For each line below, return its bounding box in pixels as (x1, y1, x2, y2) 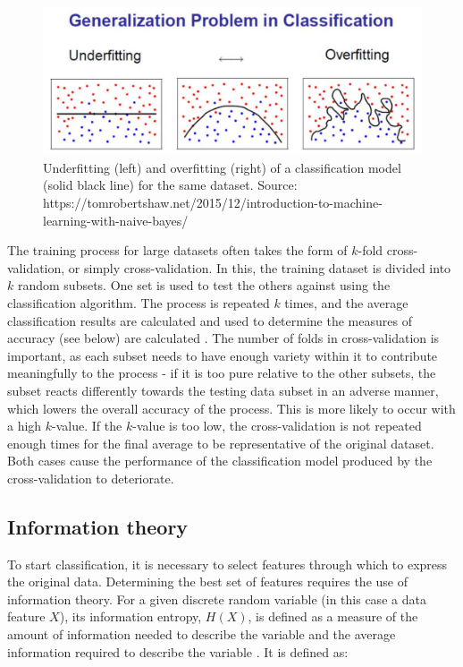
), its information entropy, (59, 607, 202, 626)
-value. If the (52, 416, 122, 435)
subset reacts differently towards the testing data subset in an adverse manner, (7, 381, 439, 399)
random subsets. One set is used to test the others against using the (17, 276, 391, 295)
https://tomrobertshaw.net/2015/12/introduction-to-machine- (43, 192, 383, 211)
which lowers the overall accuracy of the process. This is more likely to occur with (7, 398, 456, 417)
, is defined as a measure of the (248, 607, 418, 626)
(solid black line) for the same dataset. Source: (43, 175, 298, 194)
